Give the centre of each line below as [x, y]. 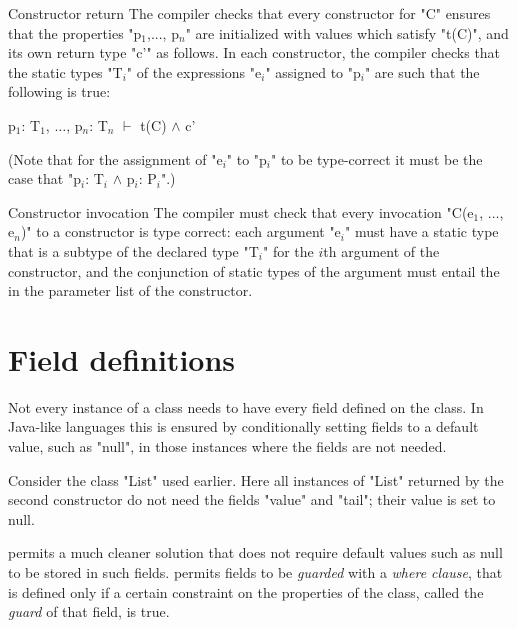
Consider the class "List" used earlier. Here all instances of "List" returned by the [256, 479]
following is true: [59, 91]
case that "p [44, 178]
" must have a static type [422, 231]
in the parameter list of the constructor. [130, 290]
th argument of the [381, 250]
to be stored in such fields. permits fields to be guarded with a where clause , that [255, 572]
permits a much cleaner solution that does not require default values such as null [255, 552]
